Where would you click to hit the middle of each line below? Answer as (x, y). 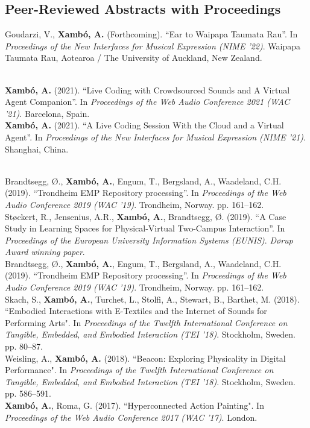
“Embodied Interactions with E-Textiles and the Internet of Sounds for (136, 311)
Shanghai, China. (37, 149)
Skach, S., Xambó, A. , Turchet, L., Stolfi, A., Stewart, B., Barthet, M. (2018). (152, 299)
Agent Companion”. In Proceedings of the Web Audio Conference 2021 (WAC (147, 102)
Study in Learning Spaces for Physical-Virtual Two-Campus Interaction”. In (145, 228)
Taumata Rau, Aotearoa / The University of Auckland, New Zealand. (134, 58)
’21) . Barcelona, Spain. (47, 113)
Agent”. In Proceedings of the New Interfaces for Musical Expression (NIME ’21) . (155, 137)
